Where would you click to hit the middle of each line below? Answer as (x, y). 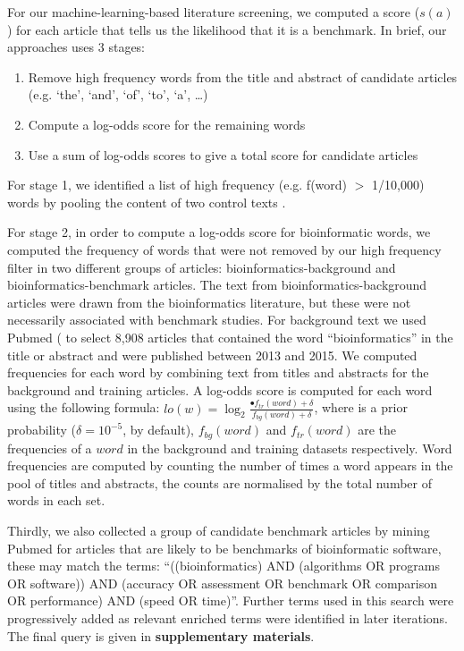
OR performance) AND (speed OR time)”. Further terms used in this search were (231, 600)
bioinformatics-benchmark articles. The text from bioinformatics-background (217, 285)
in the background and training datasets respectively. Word (290, 448)
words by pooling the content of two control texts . (147, 202)
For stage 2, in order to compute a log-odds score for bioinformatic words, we (219, 232)
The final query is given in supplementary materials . (161, 635)
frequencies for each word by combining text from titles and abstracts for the (218, 372)
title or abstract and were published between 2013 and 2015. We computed (212, 355)
